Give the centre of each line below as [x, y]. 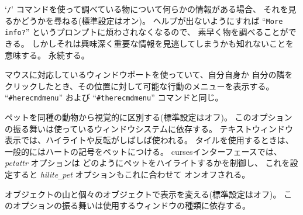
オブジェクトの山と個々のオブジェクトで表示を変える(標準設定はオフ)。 [143, 194]
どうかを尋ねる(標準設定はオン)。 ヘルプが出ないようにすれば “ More [152, 20]
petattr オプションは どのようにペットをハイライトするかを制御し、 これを [147, 163]
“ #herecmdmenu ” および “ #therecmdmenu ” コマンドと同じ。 [114, 97]
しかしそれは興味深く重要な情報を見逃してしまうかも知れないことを [163, 43]
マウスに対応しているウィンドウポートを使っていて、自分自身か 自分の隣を [149, 74]
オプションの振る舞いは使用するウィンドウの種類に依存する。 [131, 205]
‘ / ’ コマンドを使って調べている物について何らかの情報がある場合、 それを [147, 9]
